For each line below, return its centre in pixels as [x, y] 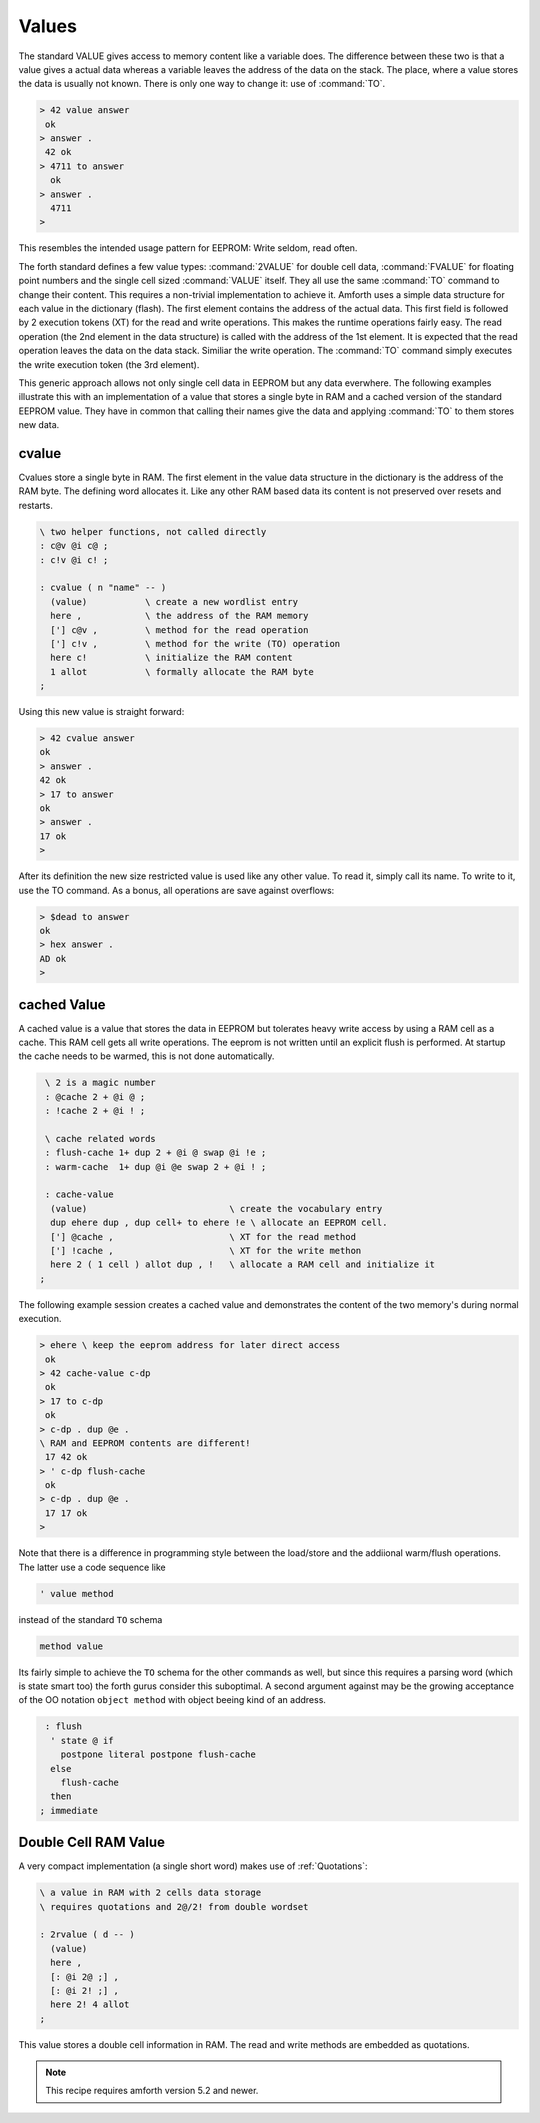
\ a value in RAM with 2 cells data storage [150, 1893]
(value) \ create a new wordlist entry [174, 601]
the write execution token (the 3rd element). [109, 364]
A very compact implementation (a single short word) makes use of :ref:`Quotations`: [193, 1866]
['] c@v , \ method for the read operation [179, 629]
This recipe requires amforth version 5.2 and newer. [152, 2091]
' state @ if [82, 1740]
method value [71, 1646]
